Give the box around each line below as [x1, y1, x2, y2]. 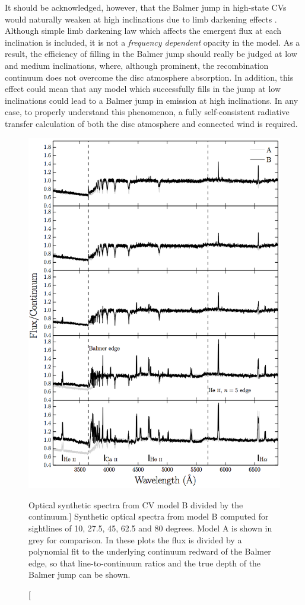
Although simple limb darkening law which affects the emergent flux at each [5, 24, 282, 37]
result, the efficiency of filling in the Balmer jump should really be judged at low [5, 47, 297, 60]
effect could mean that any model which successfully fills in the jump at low [5, 82, 281, 95]
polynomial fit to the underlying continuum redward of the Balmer [28, 545, 271, 558]
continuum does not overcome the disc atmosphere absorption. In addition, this [5, 71, 294, 83]
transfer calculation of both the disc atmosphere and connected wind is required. [5, 117, 298, 129]
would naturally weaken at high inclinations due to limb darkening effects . [5, 12, 277, 25]
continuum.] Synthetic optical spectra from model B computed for [28, 510, 269, 523]
